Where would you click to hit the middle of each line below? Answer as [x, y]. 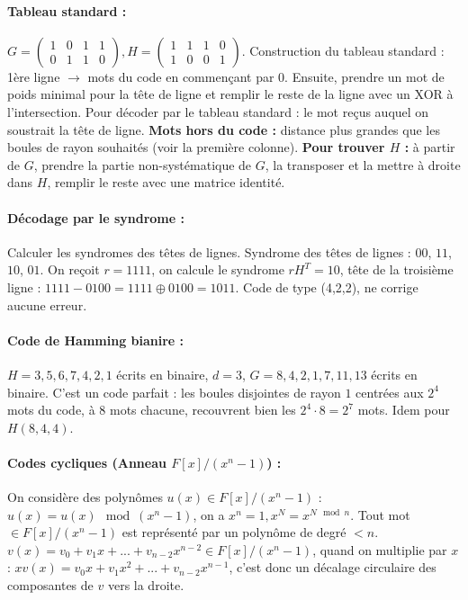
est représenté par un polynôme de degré [234, 532]
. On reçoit [70, 269]
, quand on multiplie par [380, 549]
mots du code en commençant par [181, 76]
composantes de [50, 585]
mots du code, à [51, 410]
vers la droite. [146, 585]
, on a [209, 514]
